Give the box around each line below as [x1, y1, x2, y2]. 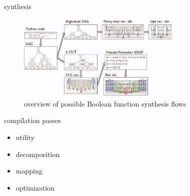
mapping [15, 165, 42, 176]
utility [15, 132, 35, 142]
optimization [15, 182, 54, 192]
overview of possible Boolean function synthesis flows [24, 98, 186, 108]
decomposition [15, 148, 60, 159]
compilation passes [4, 115, 61, 125]
